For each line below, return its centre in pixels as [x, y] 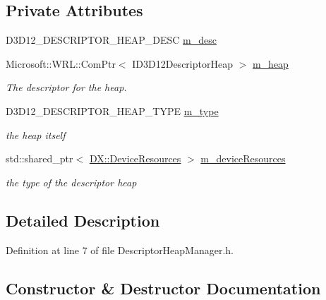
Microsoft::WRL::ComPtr [61, 63]
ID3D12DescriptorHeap [182, 63]
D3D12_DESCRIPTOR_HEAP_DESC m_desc [111, 40]
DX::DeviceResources [135, 158]
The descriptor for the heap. [66, 87]
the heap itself [36, 134]
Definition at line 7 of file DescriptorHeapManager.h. [120, 250]
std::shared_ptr [40, 158]
